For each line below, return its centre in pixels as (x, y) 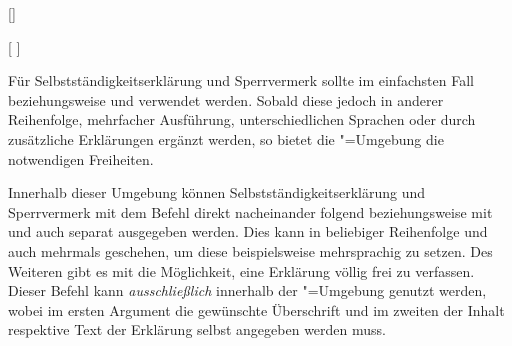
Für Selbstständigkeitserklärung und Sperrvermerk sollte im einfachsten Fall (241, 80)
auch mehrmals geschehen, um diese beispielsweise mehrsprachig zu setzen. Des (250, 250)
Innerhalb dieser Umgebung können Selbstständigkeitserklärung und (217, 192)
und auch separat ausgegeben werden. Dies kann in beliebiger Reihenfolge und (248, 231)
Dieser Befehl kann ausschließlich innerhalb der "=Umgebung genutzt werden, (247, 290)
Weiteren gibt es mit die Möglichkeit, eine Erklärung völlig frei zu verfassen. (241, 270)
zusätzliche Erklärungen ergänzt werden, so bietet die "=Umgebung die (226, 138)
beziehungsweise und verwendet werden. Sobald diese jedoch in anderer (226, 99)
